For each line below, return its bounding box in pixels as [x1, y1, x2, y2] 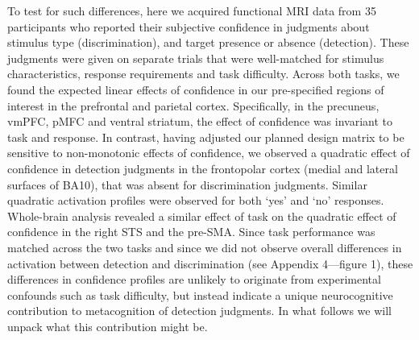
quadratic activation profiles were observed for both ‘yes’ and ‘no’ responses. [7, 192, 384, 209]
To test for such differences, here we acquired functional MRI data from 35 [7, 2, 376, 19]
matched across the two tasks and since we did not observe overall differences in [7, 238, 402, 255]
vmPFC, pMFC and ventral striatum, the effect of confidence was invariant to [7, 113, 393, 130]
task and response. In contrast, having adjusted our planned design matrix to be [7, 128, 404, 145]
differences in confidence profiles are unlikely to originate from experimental [7, 271, 381, 288]
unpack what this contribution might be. [7, 317, 208, 334]
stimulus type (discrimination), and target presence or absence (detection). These [7, 34, 409, 51]
